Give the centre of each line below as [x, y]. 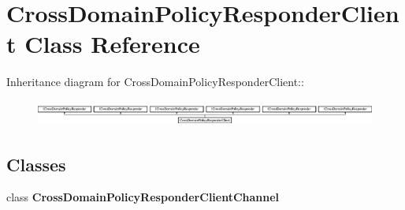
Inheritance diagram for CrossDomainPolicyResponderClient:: [155, 82]
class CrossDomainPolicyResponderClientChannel [143, 197]
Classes [36, 164]
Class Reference [112, 44]
